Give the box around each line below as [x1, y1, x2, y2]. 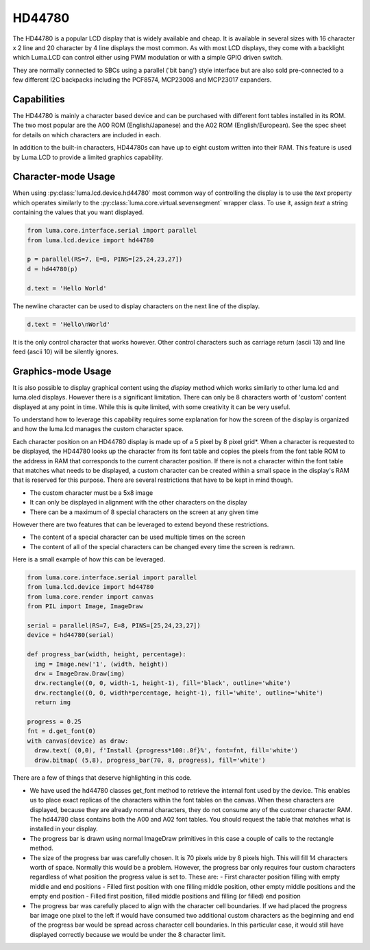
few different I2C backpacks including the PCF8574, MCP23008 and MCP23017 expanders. [12, 76, 272, 84]
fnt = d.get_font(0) [27, 728, 96, 735]
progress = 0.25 [27, 717, 82, 726]
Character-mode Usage [12, 171, 116, 183]
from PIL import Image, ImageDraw [27, 603, 143, 610]
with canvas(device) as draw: [27, 737, 129, 745]
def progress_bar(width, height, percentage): [27, 651, 186, 658]
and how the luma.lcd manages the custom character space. [12, 425, 184, 433]
